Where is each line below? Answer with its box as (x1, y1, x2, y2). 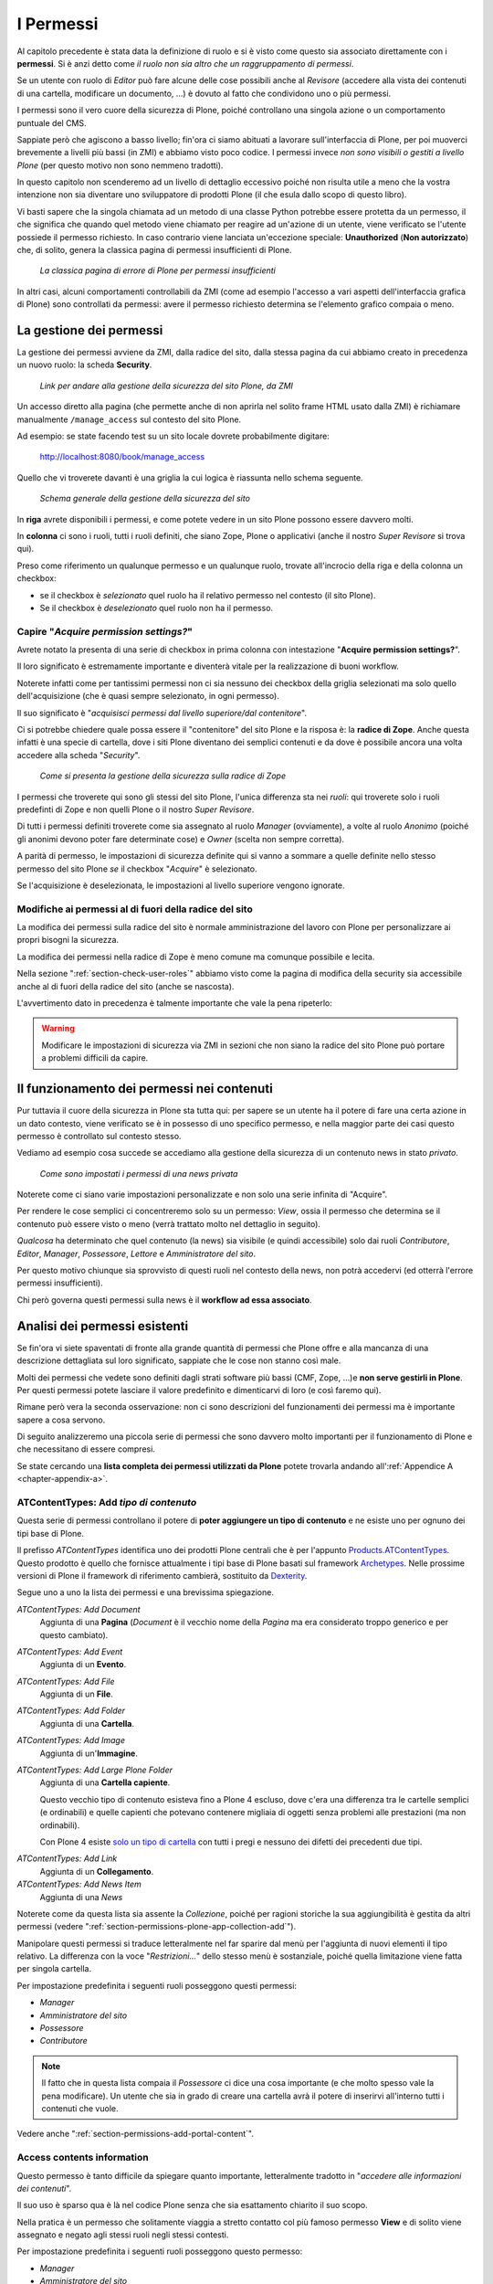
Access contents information (16, 2152, 150, 2164)
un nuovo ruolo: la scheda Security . (16, 359, 152, 370)
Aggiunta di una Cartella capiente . (39, 1777, 171, 1788)
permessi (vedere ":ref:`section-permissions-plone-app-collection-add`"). (16, 1921, 297, 1932)
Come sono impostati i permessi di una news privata (39, 1168, 238, 1179)
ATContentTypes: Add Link (16, 1853, 118, 1864)
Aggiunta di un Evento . (39, 1659, 127, 1670)
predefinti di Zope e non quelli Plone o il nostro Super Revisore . (16, 804, 255, 815)
